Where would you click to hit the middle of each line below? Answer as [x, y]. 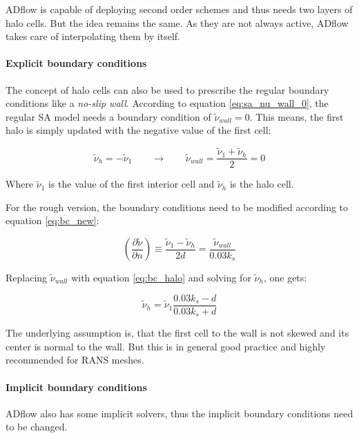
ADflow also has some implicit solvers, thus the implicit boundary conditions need [179, 413]
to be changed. [37, 427]
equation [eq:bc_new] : [52, 220]
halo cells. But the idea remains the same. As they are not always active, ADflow [177, 22]
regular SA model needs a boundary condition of [108, 116]
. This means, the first [297, 116]
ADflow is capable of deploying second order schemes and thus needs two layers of [179, 9]
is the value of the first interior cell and [132, 184]
